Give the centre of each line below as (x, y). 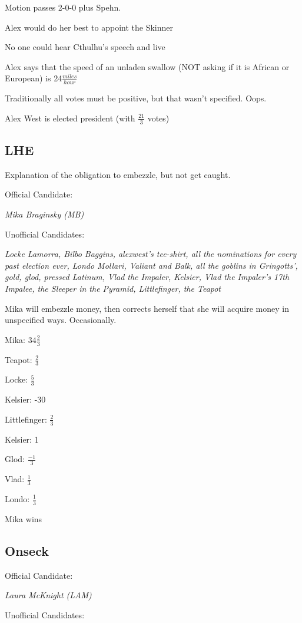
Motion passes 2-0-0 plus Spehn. (63, 7)
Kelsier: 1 (22, 439)
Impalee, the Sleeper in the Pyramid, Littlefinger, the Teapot (113, 288)
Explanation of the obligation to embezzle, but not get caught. (118, 174)
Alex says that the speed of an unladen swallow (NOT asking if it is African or (147, 66)
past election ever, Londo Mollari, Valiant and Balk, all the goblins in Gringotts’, (151, 265)
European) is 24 (34, 78)
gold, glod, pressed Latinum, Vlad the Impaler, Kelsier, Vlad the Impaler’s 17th (147, 277)
